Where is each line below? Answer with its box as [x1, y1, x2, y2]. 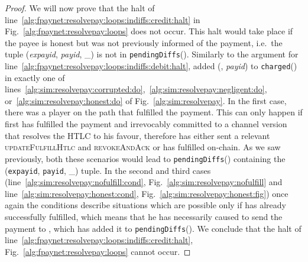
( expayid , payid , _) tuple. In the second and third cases [5, 164, 211, 176]
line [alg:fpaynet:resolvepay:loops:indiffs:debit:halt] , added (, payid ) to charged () [5, 60, 297, 72]
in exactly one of [5, 71, 65, 83]
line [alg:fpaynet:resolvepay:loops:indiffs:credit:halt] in [5, 13, 200, 25]
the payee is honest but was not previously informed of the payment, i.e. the [5, 36, 283, 48]
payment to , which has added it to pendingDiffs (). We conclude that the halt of [5, 222, 301, 234]
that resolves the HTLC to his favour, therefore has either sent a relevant [5, 129, 270, 141]
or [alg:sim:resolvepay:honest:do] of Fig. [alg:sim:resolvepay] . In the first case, [5, 94, 287, 106]
